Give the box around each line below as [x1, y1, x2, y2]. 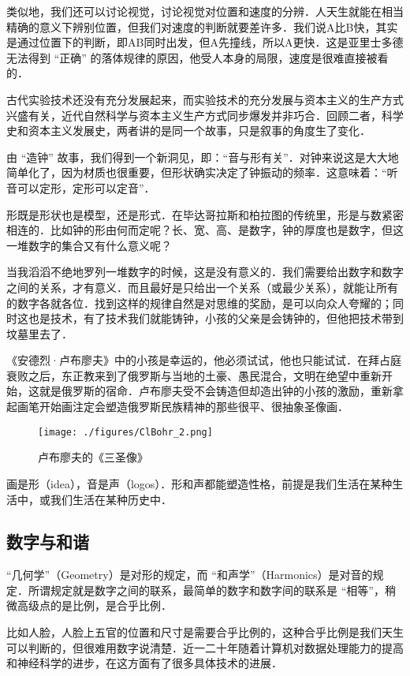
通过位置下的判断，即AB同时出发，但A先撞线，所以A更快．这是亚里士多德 [17, 34, 404, 50]
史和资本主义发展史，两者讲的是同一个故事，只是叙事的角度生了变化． [6, 122, 371, 139]
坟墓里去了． [6, 325, 73, 342]
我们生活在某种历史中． [50, 491, 172, 507]
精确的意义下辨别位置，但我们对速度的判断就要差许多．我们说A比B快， [6, 18, 376, 35]
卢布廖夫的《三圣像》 [38, 449, 148, 465]
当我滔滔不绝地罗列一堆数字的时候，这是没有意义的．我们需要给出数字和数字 [6, 263, 404, 280]
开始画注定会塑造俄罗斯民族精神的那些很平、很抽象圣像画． [39, 398, 348, 415]
